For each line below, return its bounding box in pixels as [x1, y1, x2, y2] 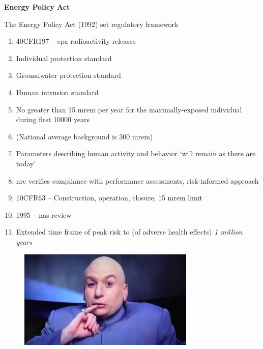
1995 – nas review [16, 209, 72, 220]
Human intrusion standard [16, 86, 99, 97]
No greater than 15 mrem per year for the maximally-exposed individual [16, 104, 242, 114]
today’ [16, 158, 36, 168]
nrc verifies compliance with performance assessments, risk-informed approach [16, 175, 259, 186]
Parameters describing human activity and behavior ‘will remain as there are [16, 148, 256, 159]
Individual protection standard [16, 52, 112, 63]
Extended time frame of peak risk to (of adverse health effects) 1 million [16, 226, 243, 237]
